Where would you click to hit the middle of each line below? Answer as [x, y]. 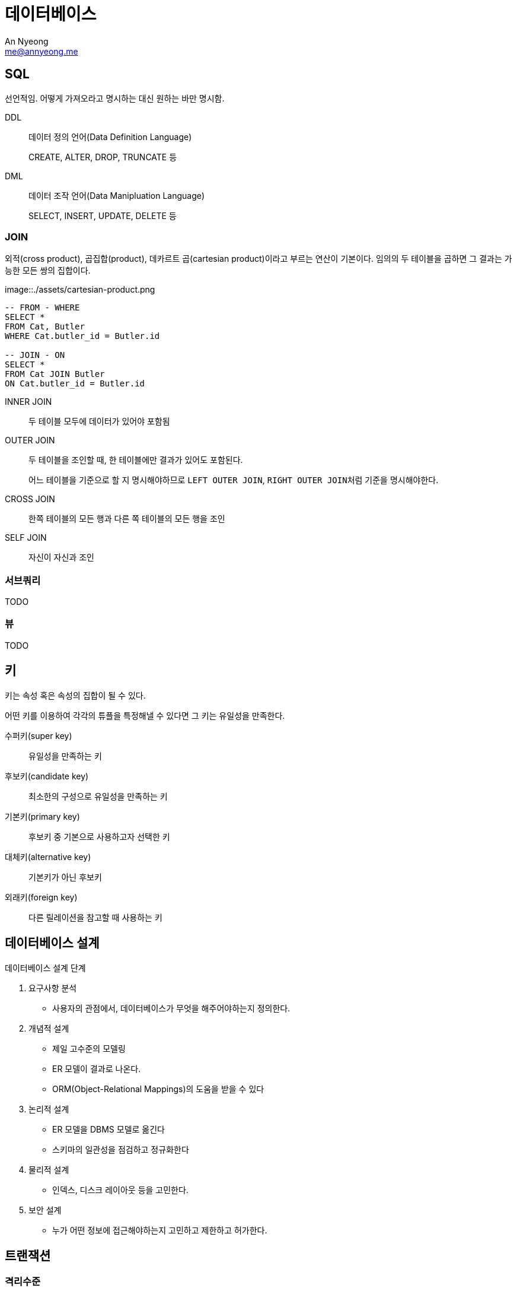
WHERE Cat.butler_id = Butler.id [82, 336]
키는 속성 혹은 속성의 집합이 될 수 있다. [75, 695]
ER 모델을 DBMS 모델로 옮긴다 [108, 1129]
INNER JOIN [28, 402]
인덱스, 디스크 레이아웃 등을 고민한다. [120, 1190]
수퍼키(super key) [39, 735]
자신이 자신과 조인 [61, 557]
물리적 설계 [49, 1169]
